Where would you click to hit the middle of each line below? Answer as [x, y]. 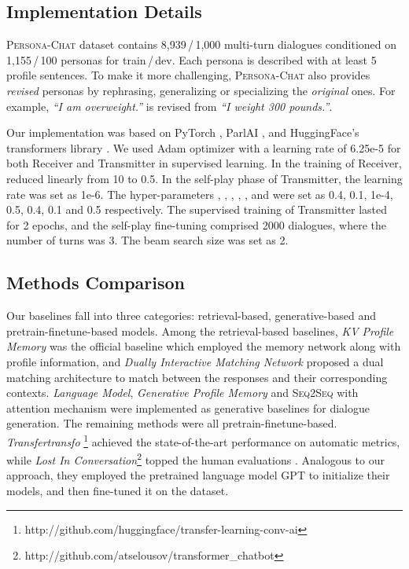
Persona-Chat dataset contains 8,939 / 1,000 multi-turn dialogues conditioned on [202, 44]
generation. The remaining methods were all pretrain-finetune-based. [172, 423]
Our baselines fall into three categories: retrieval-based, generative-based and [191, 316]
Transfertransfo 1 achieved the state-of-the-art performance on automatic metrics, [203, 440]
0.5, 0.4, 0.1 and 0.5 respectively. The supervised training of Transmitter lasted [197, 209]
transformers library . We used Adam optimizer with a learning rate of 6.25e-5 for [204, 147]
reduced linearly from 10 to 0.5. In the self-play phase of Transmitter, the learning [204, 178]
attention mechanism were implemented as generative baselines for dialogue [188, 407]
